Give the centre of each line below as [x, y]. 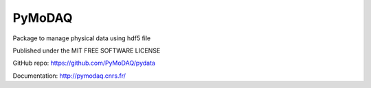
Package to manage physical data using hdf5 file [82, 38]
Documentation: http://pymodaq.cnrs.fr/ [69, 76]
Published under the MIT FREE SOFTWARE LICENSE [87, 50]
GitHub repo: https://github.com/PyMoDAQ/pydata [84, 63]
